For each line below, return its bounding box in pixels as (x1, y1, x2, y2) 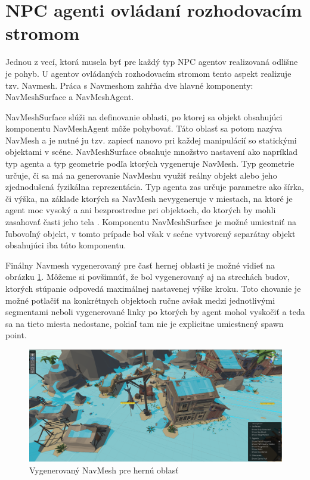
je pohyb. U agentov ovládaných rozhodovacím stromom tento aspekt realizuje (5, 67, 292, 79)
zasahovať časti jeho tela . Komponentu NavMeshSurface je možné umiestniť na (5, 216, 296, 228)
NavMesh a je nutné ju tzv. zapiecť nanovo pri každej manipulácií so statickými (5, 133, 297, 146)
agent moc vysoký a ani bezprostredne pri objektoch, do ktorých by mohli (5, 204, 276, 216)
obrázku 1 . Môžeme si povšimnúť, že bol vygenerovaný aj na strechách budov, (5, 270, 290, 283)
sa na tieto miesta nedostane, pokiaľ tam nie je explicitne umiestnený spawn (5, 317, 284, 329)
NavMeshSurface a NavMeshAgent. (5, 91, 134, 103)
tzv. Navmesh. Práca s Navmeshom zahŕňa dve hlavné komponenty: (5, 79, 253, 91)
